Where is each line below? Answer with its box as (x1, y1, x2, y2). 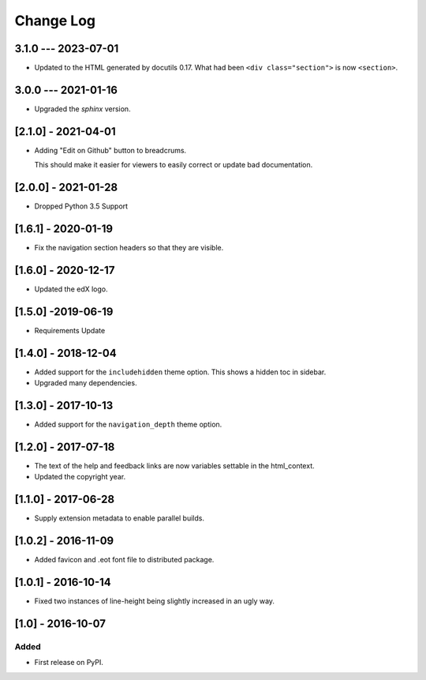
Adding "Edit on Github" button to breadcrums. (34, 145, 187, 155)
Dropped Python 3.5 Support (34, 201, 129, 211)
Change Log (14, 12, 96, 29)
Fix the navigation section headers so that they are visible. (34, 243, 224, 253)
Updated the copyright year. (34, 472, 126, 482)
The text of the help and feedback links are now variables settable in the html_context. (34, 461, 315, 470)
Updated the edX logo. (34, 284, 108, 294)
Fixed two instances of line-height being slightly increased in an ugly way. (34, 596, 275, 606)
